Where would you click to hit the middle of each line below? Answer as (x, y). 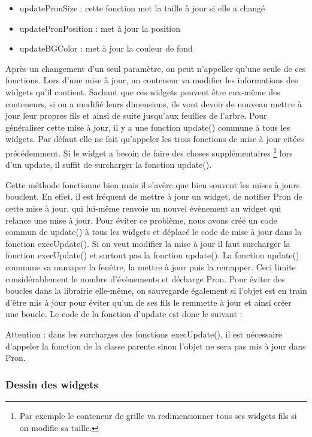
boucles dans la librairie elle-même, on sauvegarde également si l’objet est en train (156, 290)
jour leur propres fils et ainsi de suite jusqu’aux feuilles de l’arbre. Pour (136, 115)
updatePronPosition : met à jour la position (100, 28)
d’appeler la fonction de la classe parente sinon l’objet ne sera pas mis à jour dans (156, 346)
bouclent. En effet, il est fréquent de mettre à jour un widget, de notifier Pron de (154, 196)
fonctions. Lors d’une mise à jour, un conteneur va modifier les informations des (152, 80)
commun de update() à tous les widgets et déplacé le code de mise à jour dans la (154, 232)
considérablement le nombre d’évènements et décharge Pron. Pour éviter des (145, 278)
